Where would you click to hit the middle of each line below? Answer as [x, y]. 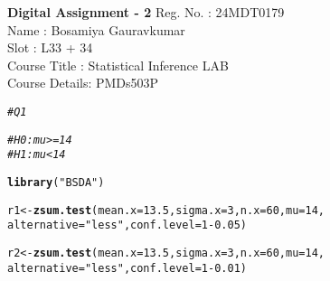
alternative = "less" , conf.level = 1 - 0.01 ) [127, 268]
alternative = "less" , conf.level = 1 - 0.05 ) [127, 225]
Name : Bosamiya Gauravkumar [96, 29]
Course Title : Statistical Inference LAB [118, 65]
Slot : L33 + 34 [50, 47]
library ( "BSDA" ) [56, 182]
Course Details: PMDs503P [83, 83]
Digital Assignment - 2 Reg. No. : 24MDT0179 [146, 12]
